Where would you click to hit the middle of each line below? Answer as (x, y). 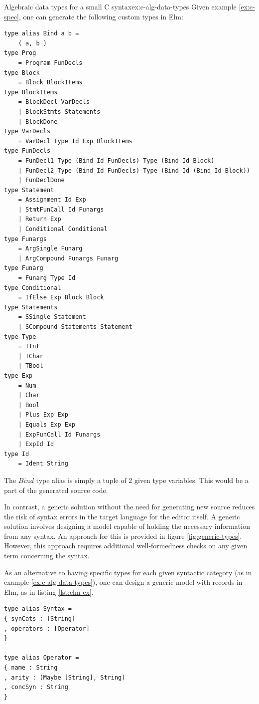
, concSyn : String (36, 687)
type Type (20, 337)
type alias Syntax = (38, 609)
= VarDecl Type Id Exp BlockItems (75, 141)
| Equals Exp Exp (47, 424)
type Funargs (25, 239)
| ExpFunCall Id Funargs (59, 434)
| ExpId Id (36, 444)
